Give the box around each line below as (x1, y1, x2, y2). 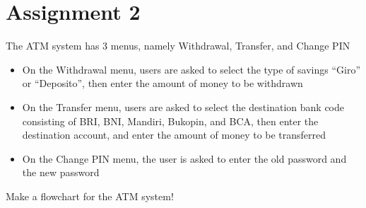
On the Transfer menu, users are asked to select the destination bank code (22, 99, 344, 114)
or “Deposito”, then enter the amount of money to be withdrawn (22, 76, 303, 91)
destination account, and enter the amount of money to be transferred (22, 127, 326, 142)
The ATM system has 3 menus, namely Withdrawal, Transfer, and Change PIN (6, 38, 350, 53)
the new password (22, 165, 100, 180)
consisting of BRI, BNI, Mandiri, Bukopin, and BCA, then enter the (22, 113, 319, 128)
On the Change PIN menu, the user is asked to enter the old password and (22, 151, 347, 166)
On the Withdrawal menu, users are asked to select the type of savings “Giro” (22, 62, 361, 76)
